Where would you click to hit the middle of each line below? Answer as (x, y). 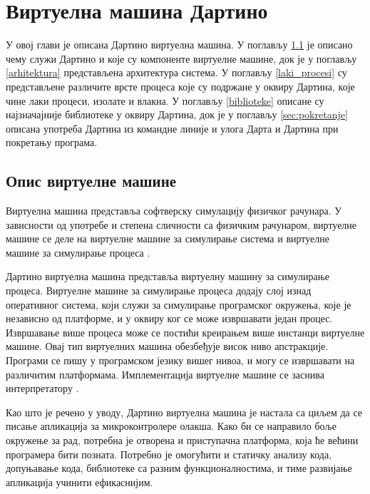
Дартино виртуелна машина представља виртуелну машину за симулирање (168, 276)
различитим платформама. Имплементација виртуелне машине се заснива (165, 374)
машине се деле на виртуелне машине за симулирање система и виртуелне (168, 238)
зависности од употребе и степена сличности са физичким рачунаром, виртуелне (181, 224)
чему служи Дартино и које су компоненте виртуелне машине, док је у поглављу (181, 58)
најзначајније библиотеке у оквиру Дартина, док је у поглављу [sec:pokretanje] (177, 114)
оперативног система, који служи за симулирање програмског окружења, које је (179, 304)
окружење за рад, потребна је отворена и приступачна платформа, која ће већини (182, 439)
